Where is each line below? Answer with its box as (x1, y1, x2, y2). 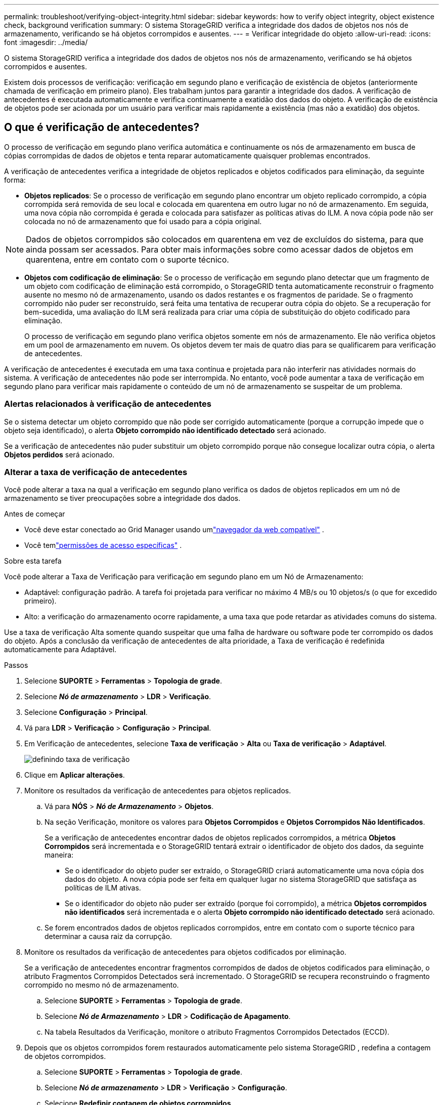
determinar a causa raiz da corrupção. (45, 932, 172, 941)
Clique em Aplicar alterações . (24, 771, 125, 780)
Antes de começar (4, 509, 65, 519)
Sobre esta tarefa (4, 557, 62, 566)
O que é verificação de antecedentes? (4, 121, 200, 134)
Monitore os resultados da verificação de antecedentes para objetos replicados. (24, 786, 291, 795)
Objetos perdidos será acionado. (4, 450, 115, 459)
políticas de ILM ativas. (65, 883, 141, 892)
